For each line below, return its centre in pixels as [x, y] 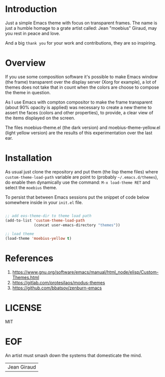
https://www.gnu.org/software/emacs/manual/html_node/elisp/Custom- [85, 272]
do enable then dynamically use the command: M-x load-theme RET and [78, 182]
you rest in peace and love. [33, 33]
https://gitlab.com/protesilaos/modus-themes [59, 283]
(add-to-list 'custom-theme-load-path [45, 220]
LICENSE [23, 308]
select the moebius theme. [31, 187]
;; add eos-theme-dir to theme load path [48, 216]
